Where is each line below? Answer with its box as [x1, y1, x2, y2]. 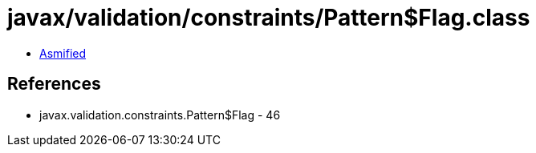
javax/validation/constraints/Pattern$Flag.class [7, 4, 530, 31]
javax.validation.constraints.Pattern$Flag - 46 [39, 107, 281, 122]
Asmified [39, 46, 87, 60]
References [7, 74, 101, 95]
